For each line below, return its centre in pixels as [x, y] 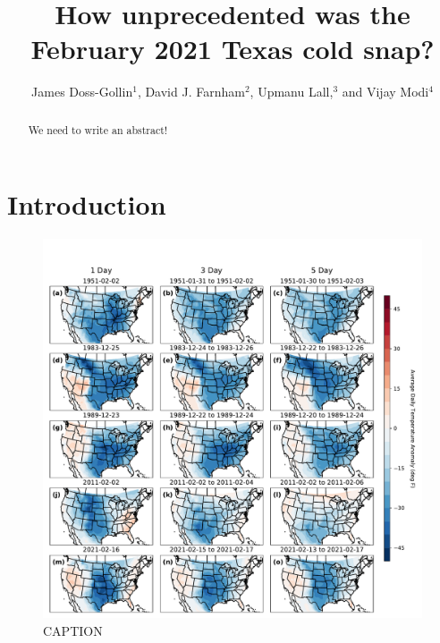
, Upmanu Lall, [292, 92]
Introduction [87, 204]
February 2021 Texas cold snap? [233, 49]
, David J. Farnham [191, 92]
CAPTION [73, 630]
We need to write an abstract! [98, 129]
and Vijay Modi [385, 92]
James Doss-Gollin [82, 92]
